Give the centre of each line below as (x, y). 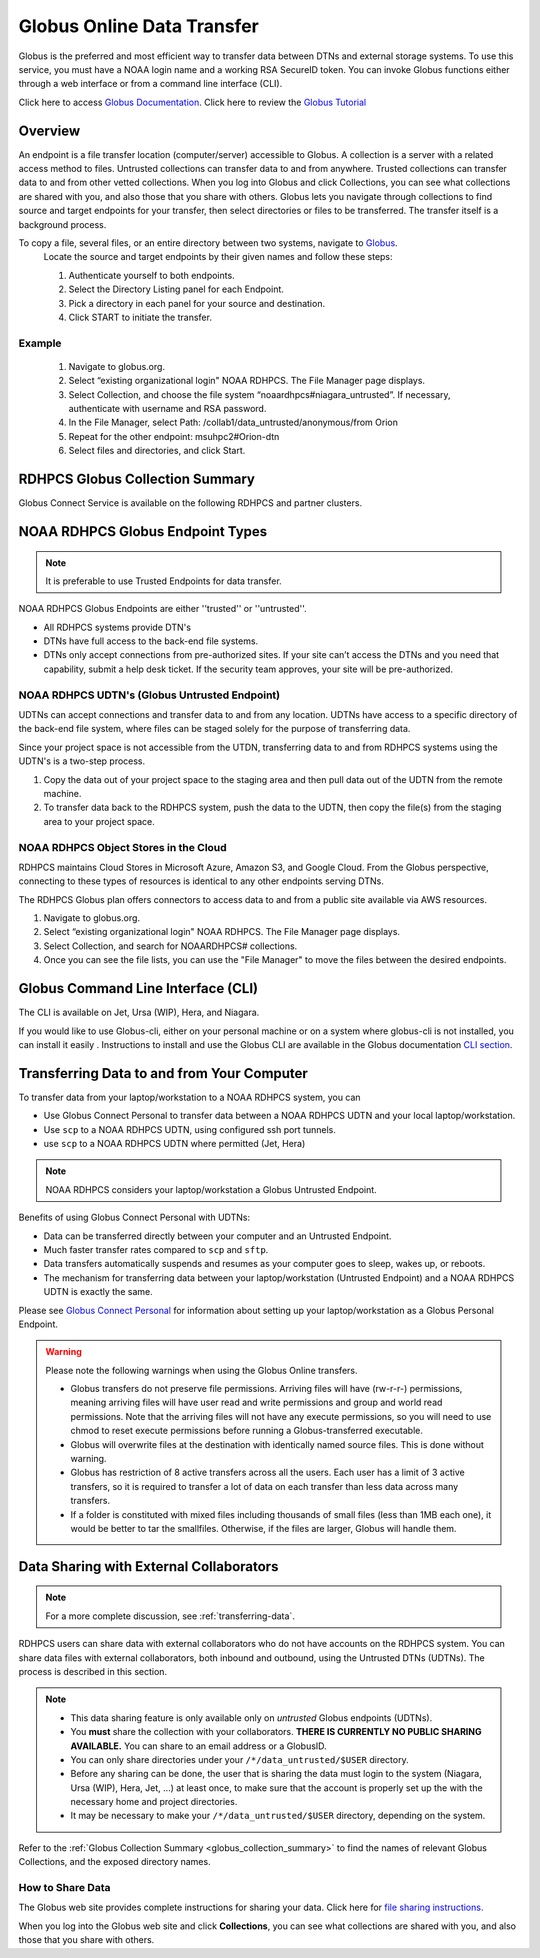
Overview (49, 130)
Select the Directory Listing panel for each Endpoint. (176, 289)
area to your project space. (99, 821)
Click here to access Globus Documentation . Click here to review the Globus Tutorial (192, 102)
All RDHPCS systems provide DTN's (117, 627)
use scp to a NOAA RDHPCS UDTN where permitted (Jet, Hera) (174, 1143)
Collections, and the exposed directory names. (114, 1862)
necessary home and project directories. (154, 1802)
